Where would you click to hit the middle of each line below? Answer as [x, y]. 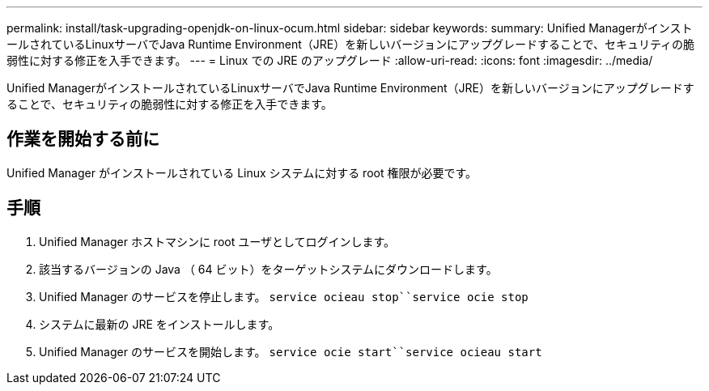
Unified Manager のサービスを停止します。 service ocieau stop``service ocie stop [284, 296]
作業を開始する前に [83, 139]
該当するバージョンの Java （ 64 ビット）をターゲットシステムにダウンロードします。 [268, 269]
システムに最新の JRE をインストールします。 [159, 324]
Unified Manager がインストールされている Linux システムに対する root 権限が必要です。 [242, 172]
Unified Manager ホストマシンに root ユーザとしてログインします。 [217, 241]
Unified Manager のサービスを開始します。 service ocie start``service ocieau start [291, 351]
